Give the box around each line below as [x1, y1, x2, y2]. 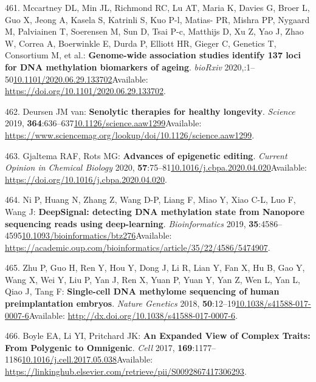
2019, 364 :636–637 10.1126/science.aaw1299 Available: [5, 117, 202, 129]
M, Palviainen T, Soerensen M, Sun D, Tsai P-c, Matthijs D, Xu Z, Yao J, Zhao [5, 25, 304, 38]
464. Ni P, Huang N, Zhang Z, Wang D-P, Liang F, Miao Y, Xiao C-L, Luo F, [5, 193, 296, 206]
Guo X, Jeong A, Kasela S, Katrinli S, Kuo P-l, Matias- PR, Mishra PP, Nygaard [5, 13, 310, 26]
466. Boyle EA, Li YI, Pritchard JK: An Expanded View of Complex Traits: [5, 329, 311, 342]
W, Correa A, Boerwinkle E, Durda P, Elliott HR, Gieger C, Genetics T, [5, 36, 276, 49]
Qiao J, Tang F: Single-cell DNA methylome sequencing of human [5, 285, 280, 298]
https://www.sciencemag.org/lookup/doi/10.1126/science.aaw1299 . [5, 128, 255, 141]
